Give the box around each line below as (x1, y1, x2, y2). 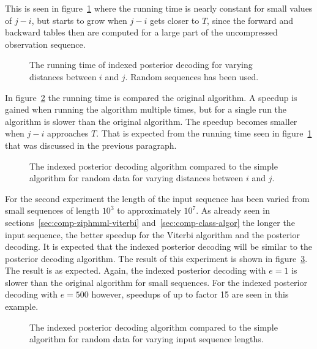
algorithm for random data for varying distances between (29, 171, 244, 184)
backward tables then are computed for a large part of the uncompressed (5, 26, 278, 39)
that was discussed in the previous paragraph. (5, 138, 177, 151)
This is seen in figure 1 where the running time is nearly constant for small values (5, 2, 313, 14)
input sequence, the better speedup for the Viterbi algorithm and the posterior (5, 228, 300, 241)
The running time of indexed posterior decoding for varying (29, 58, 253, 71)
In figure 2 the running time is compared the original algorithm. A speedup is (5, 91, 297, 103)
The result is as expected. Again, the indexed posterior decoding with (5, 264, 266, 277)
